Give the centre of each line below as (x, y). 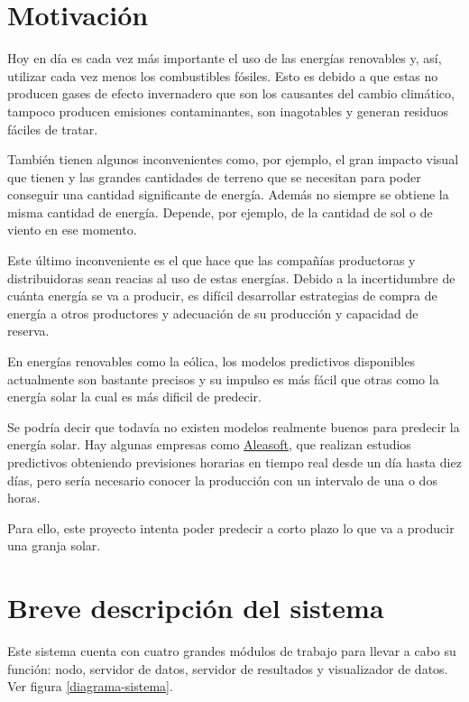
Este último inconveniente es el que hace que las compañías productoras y (212, 260)
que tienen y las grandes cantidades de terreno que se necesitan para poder (214, 176)
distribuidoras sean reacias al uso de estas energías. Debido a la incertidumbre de (231, 277)
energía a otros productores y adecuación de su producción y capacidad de (213, 313)
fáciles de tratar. (53, 129)
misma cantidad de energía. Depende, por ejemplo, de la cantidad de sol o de (220, 212)
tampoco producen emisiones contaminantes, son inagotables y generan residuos (228, 111)
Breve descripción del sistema (196, 608)
